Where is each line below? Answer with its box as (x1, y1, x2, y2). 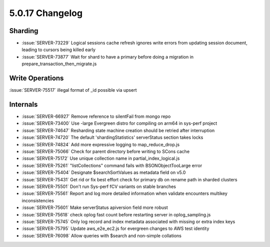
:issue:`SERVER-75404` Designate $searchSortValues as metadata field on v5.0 (21, 169, 186, 175)
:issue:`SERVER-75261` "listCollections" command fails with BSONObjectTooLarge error (21, 162, 202, 168)
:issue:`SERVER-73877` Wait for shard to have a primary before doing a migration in (21, 54, 194, 60)
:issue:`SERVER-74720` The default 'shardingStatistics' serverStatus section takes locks (21, 134, 203, 140)
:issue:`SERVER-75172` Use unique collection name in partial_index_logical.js (21, 155, 180, 161)
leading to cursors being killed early (21, 47, 96, 53)
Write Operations (9, 74, 64, 83)
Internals (9, 100, 38, 109)
